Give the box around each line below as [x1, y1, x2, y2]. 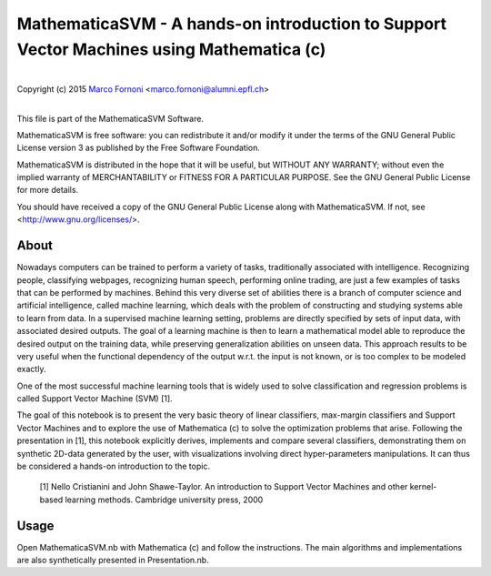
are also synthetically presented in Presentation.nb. [16, 555, 209, 566]
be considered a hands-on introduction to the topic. [16, 460, 211, 472]
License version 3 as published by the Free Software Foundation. [16, 142, 261, 154]
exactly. [16, 364, 46, 375]
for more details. [16, 185, 79, 196]
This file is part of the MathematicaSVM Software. [16, 113, 205, 124]
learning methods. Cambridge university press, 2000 [65, 494, 264, 505]
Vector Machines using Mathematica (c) [16, 39, 326, 59]
